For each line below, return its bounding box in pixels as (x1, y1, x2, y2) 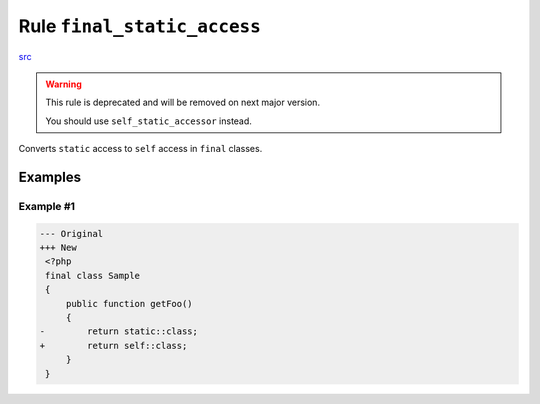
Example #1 (18, 199, 75, 213)
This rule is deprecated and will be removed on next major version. (45, 96, 320, 109)
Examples (18, 168, 82, 185)
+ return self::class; (39, 340, 188, 351)
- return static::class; (39, 326, 199, 337)
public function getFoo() (65, 298, 194, 309)
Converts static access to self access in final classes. (18, 143, 263, 155)
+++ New (39, 242, 77, 254)
